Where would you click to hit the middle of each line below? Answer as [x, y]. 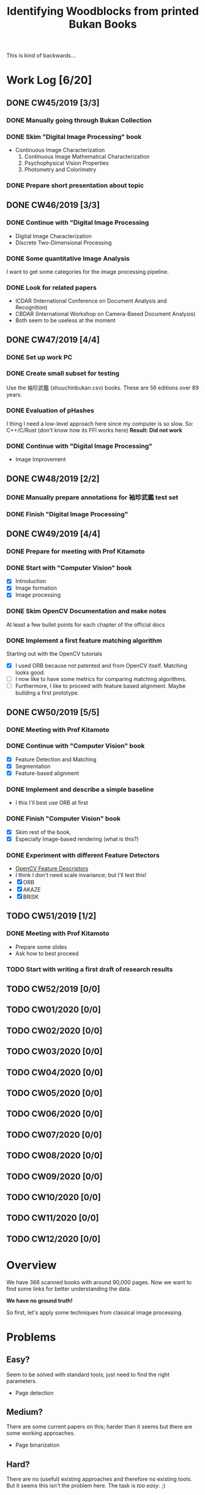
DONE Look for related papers [51, 287]
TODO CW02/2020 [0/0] [54, 1030]
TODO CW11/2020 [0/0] [53, 1218]
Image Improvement [40, 459]
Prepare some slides [41, 947]
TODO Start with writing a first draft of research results [90, 969]
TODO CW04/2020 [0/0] [54, 1072]
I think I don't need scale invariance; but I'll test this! [81, 875]
